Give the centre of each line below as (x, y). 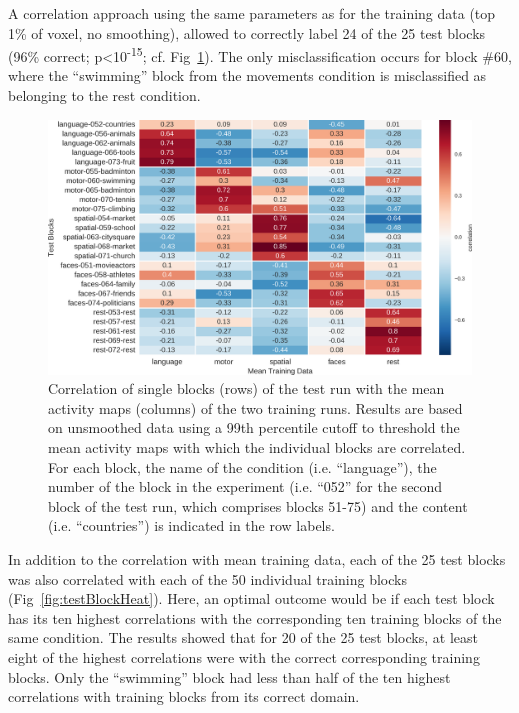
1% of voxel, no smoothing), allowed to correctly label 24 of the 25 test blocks (247, 32)
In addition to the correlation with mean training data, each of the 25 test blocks (257, 559)
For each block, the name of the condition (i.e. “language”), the (242, 466)
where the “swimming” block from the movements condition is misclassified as (247, 75)
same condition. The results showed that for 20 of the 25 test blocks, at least (243, 637)
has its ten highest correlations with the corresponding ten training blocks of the (255, 617)
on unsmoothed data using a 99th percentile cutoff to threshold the (254, 427)
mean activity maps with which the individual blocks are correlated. (257, 447)
